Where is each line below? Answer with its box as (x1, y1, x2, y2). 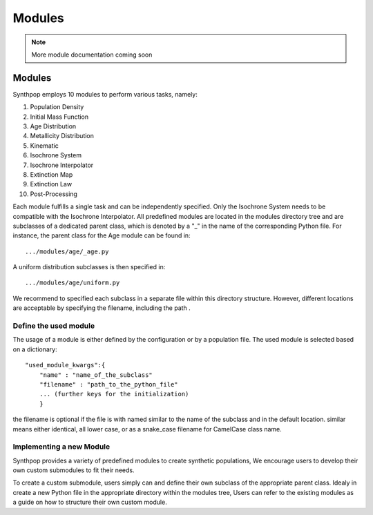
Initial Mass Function (30, 113, 89, 121)
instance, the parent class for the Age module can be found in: (12, 231, 191, 240)
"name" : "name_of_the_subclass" (39, 371, 153, 379)
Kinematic (30, 142, 59, 150)
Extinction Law (30, 180, 73, 188)
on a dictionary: (12, 345, 58, 353)
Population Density (30, 103, 84, 111)
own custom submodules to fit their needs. (12, 466, 135, 474)
